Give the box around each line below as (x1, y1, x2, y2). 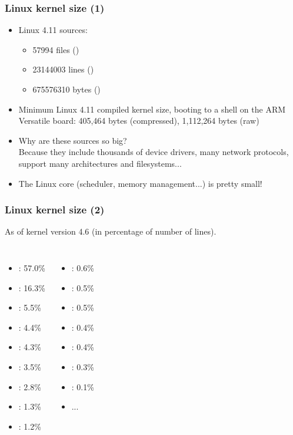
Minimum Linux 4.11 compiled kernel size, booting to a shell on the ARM (18, 103, 286, 115)
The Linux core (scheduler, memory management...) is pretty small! (18, 177, 262, 189)
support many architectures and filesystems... (18, 157, 182, 169)
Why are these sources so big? (18, 134, 127, 146)
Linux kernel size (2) (5, 202, 105, 217)
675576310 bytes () (32, 83, 101, 95)
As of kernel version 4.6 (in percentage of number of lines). (5, 225, 217, 238)
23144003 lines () (32, 63, 94, 75)
